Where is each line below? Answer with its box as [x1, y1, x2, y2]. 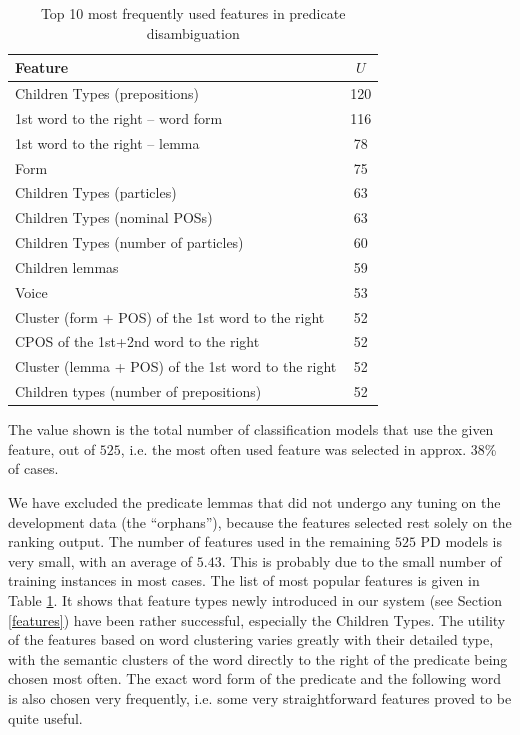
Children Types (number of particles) [15, 232, 244, 253]
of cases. [8, 458, 59, 479]
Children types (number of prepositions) [15, 381, 262, 402]
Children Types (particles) [15, 182, 177, 203]
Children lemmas [15, 256, 119, 277]
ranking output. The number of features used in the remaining [8, 531, 391, 552]
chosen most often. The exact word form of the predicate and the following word [8, 668, 502, 689]
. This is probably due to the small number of [221, 550, 502, 571]
